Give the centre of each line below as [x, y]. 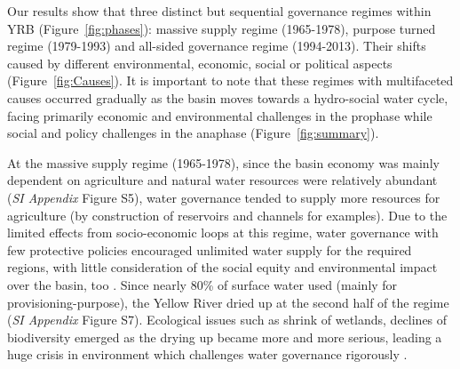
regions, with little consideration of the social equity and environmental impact [222, 267]
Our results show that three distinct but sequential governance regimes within [219, 11]
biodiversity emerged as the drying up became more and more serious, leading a [225, 337]
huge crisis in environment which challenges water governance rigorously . [207, 354]
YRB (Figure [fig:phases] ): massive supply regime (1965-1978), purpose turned [222, 28]
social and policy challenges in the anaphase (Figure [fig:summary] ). [193, 133]
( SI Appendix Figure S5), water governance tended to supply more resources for [224, 197]
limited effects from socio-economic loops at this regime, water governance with [223, 233]
